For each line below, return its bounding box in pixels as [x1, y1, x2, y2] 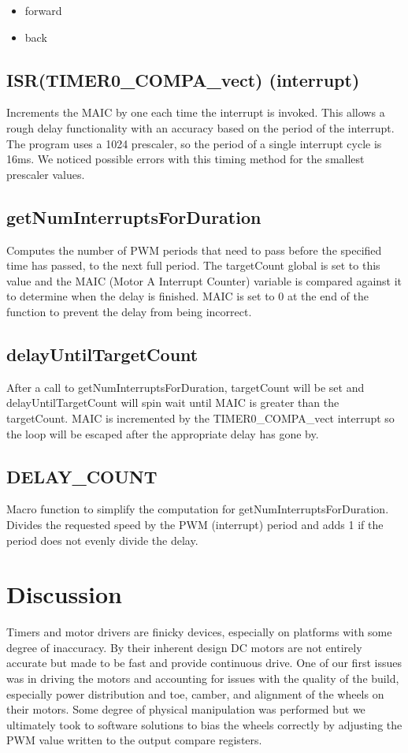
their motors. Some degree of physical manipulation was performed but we [6, 701, 365, 718]
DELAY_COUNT [6, 464, 158, 488]
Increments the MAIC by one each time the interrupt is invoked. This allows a [6, 104, 385, 121]
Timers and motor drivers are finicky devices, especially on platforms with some [6, 624, 392, 640]
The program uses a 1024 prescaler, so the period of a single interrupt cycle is [6, 135, 382, 151]
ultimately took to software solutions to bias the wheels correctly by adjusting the [6, 716, 402, 732]
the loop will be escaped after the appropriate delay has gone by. [6, 425, 319, 442]
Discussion [6, 578, 122, 610]
